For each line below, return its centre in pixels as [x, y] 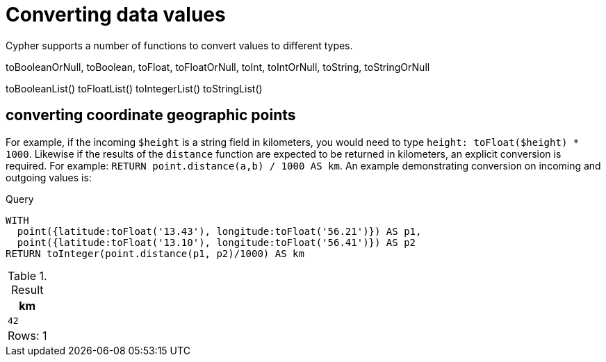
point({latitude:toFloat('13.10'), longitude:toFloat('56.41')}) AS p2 [216, 242]
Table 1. [27, 275]
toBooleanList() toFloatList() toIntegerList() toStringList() [134, 88]
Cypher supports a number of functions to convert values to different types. [179, 45]
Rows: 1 [27, 335]
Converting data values [116, 15]
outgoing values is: [49, 177]
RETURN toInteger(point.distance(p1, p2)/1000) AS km [155, 253]
